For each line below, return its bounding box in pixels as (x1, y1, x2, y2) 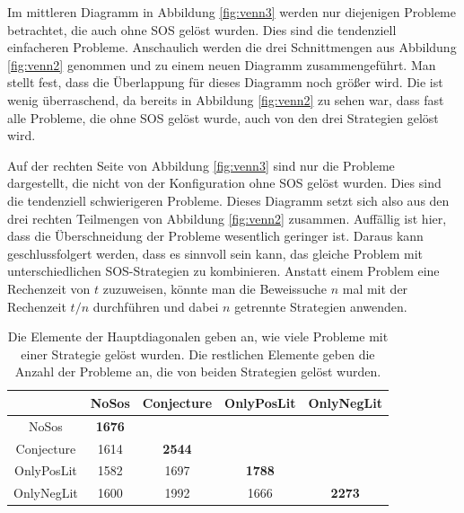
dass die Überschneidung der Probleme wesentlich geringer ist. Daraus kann (7, 226, 424, 245)
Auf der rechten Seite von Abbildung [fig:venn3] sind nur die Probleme (7, 155, 395, 174)
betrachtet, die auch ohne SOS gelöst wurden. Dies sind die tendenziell (7, 20, 397, 39)
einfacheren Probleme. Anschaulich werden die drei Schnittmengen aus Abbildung (7, 38, 457, 57)
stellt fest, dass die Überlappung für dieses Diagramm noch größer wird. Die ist (7, 73, 443, 92)
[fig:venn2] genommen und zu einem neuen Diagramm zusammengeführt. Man (7, 55, 436, 74)
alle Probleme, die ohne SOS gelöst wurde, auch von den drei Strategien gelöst (7, 108, 439, 127)
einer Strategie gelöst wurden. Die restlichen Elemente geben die (21, 344, 375, 363)
